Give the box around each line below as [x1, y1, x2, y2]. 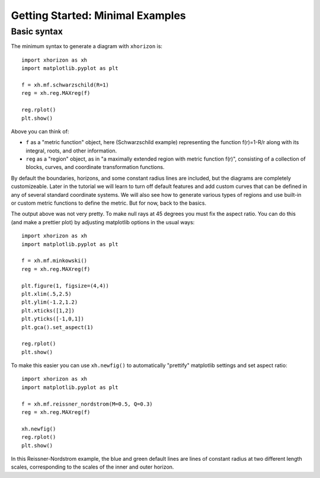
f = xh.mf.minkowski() [21, 257, 88, 264]
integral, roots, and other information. [25, 147, 117, 154]
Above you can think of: [11, 128, 69, 135]
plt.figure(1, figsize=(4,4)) [21, 282, 110, 289]
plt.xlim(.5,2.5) [21, 291, 72, 297]
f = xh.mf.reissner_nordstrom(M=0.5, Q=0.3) [21, 400, 153, 407]
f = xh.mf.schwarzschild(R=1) [21, 81, 110, 88]
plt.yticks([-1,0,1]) [21, 316, 84, 323]
